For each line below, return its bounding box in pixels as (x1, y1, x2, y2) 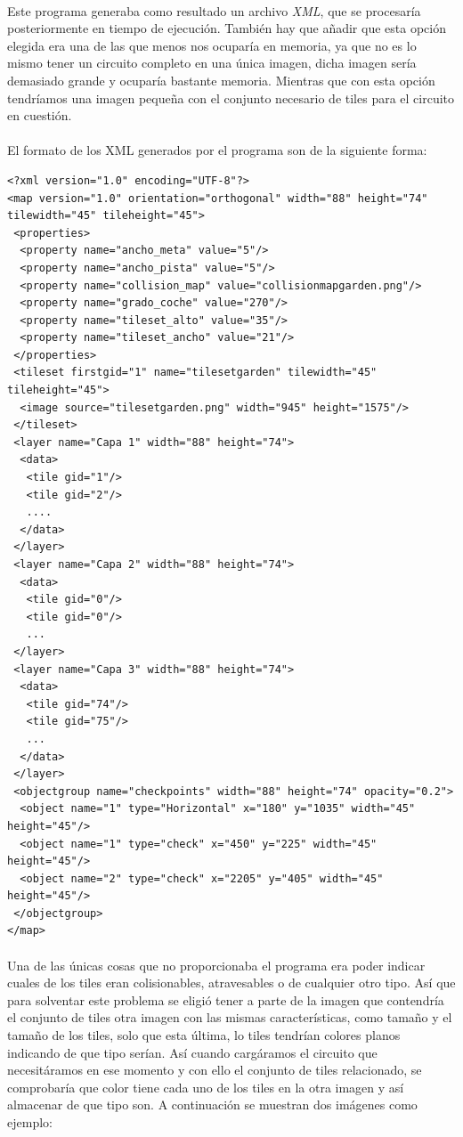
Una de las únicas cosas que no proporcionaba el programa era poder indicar (7, 955, 426, 974)
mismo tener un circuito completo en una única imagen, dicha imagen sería (7, 53, 417, 72)
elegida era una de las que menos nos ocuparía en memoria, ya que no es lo (7, 36, 417, 54)
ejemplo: (7, 1113, 53, 1131)
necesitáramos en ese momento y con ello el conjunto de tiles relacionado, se (7, 1060, 422, 1079)
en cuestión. (7, 106, 72, 125)
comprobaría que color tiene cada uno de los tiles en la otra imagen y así (7, 1077, 404, 1096)
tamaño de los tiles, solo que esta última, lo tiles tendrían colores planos (7, 1026, 401, 1044)
